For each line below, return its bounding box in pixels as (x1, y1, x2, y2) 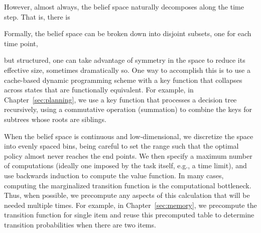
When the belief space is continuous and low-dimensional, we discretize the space (4, 131, 253, 141)
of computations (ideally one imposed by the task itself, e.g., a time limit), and (4, 160, 247, 171)
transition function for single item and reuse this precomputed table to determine (4, 209, 254, 220)
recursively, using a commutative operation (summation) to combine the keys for (4, 104, 252, 114)
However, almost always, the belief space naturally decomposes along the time (4, 2, 244, 12)
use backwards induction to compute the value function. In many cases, (4, 170, 224, 180)
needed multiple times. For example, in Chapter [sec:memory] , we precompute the (4, 199, 257, 210)
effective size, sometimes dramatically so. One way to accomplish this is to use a (4, 64, 250, 75)
